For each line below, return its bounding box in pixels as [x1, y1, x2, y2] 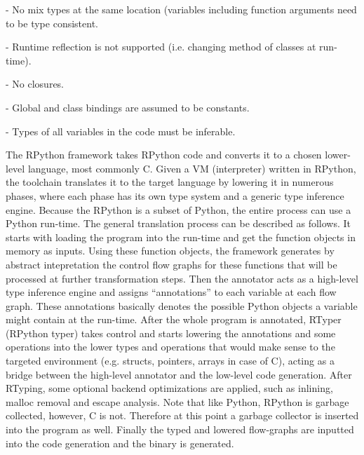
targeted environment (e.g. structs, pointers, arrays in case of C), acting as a [6, 353, 335, 368]
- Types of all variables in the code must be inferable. [6, 123, 236, 138]
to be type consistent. [6, 15, 98, 30]
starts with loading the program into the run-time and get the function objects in [6, 229, 356, 244]
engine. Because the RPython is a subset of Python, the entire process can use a [6, 202, 351, 217]
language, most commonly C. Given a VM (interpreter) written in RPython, [27, 161, 356, 175]
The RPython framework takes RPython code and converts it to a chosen [6, 147, 322, 162]
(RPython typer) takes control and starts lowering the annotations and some [6, 325, 336, 340]
